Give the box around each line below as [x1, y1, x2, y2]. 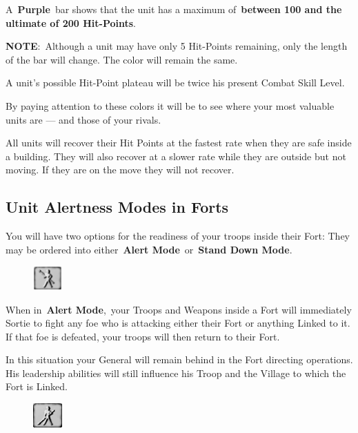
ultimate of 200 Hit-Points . [6, 15, 136, 30]
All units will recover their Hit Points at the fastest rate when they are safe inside [6, 135, 352, 150]
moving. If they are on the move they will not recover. [6, 162, 235, 177]
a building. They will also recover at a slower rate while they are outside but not [6, 148, 346, 163]
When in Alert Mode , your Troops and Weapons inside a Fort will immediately [6, 302, 352, 316]
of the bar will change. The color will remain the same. [6, 52, 238, 66]
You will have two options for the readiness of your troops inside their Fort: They [6, 229, 350, 243]
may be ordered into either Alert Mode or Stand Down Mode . [6, 242, 292, 256]
